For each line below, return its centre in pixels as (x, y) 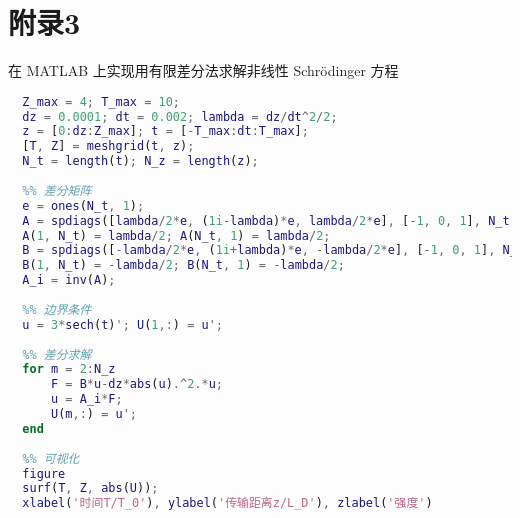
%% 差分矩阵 (57, 190)
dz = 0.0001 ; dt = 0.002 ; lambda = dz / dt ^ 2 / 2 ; (180, 116)
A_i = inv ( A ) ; (69, 280)
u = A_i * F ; (86, 399)
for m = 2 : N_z (69, 369)
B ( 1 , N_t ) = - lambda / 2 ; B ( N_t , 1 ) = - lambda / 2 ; (183, 265)
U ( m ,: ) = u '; (93, 414)
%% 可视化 (51, 458)
